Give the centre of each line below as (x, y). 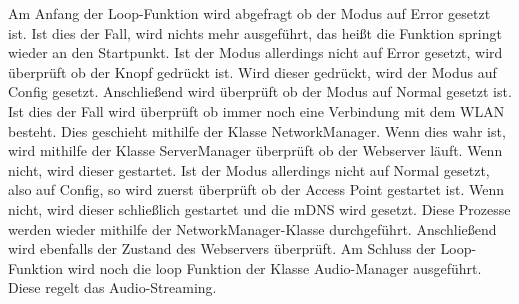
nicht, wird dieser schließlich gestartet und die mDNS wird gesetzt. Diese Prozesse (259, 208)
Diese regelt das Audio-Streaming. (112, 287)
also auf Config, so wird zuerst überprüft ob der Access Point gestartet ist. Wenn (256, 189)
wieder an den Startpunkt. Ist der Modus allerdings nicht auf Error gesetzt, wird (255, 52)
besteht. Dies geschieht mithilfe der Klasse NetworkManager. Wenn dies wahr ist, (257, 130)
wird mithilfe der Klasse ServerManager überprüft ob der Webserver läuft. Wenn (255, 150)
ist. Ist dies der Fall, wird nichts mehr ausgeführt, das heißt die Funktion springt (255, 32)
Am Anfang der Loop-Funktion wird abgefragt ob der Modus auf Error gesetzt (249, 13)
